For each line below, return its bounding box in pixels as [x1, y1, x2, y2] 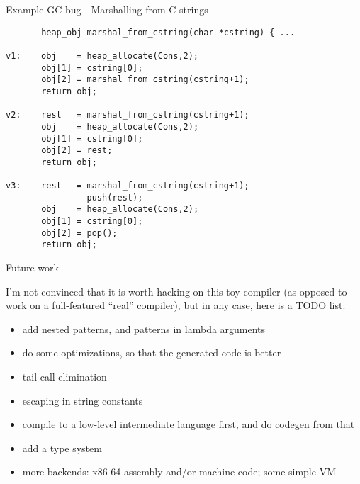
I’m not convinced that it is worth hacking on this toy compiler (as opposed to [6, 283, 347, 298]
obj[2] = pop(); [41, 227, 118, 238]
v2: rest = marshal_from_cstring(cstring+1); [6, 110, 249, 120]
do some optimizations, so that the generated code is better [22, 345, 281, 360]
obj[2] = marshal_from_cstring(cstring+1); [41, 74, 249, 85]
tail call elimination [22, 369, 107, 384]
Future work [6, 260, 59, 275]
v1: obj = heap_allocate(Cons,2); [6, 50, 199, 61]
